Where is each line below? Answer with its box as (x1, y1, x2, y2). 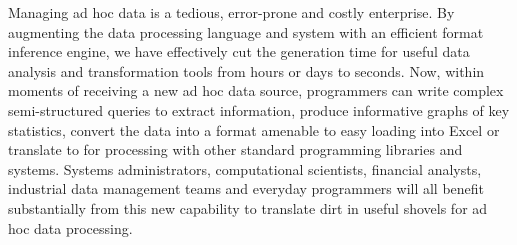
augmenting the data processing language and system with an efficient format (8, 21, 484, 42)
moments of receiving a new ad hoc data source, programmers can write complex (8, 80, 504, 101)
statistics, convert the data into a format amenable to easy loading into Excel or (8, 119, 500, 140)
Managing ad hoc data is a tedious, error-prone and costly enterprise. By (8, 2, 455, 22)
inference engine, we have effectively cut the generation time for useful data (8, 41, 470, 62)
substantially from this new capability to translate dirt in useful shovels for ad (8, 197, 488, 218)
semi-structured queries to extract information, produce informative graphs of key (8, 99, 510, 120)
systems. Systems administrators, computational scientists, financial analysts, (8, 158, 482, 179)
